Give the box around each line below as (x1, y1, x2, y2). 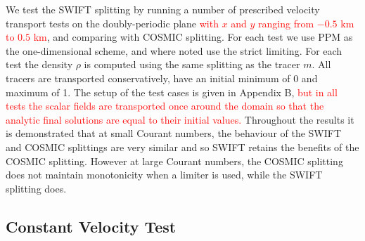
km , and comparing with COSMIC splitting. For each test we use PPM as (33, 30, 353, 44)
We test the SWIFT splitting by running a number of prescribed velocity (6, 2, 320, 16)
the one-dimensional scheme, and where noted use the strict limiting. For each (6, 43, 342, 58)
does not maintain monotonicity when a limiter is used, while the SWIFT (6, 167, 323, 182)
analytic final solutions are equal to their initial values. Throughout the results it (6, 112, 354, 126)
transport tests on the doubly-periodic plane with (6, 15, 219, 30)
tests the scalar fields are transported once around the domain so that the (6, 98, 324, 113)
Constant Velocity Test (6, 215, 177, 237)
